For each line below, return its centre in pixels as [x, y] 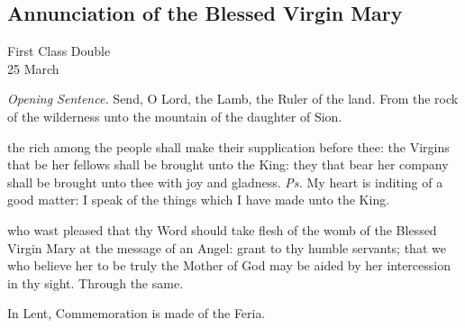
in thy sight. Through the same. [96, 282]
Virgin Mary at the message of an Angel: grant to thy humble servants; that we [227, 247]
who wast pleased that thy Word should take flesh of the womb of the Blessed [222, 229]
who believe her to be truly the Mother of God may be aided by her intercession [229, 265]
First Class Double [59, 51]
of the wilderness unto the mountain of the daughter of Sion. [175, 116]
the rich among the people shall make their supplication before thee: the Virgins [228, 146]
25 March [33, 68]
